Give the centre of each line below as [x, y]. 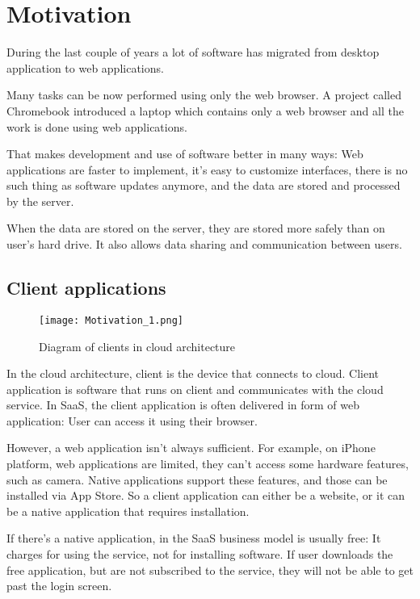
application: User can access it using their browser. [132, 420]
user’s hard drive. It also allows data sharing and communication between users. [204, 244]
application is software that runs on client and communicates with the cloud [195, 389]
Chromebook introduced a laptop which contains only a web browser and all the [205, 110]
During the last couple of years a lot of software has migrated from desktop [193, 52]
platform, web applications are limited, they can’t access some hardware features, [208, 464]
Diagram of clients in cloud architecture [137, 346]
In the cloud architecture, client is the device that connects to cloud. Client [193, 373]
